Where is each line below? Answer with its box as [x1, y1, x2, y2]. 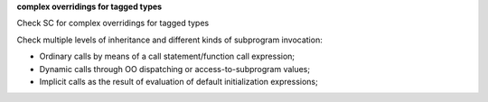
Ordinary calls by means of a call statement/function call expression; [39, 51, 296, 62]
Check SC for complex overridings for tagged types [16, 18, 210, 29]
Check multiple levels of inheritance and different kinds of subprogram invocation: [16, 34, 323, 45]
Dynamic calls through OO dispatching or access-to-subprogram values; [39, 63, 311, 74]
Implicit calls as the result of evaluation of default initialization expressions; [39, 76, 318, 87]
